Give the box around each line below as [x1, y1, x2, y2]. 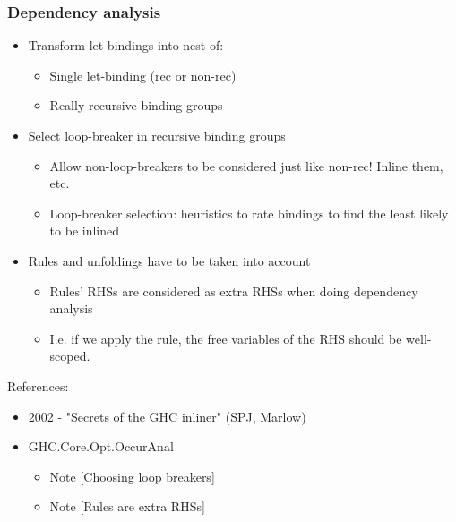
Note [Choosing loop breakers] [49, 466, 215, 485]
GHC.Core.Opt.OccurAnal [28, 437, 174, 456]
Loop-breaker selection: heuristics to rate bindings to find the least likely [49, 203, 449, 222]
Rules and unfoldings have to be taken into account [28, 251, 311, 270]
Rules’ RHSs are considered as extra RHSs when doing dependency [49, 281, 418, 300]
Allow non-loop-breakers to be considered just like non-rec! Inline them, [49, 156, 443, 175]
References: [7, 376, 69, 395]
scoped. [49, 347, 90, 365]
